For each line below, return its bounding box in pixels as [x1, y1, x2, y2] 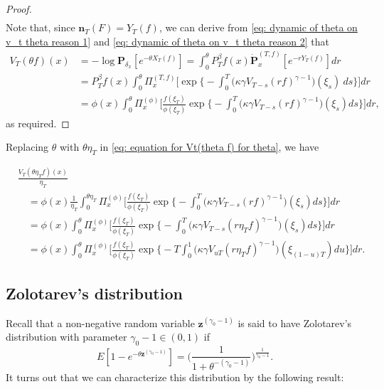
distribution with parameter [6, 329, 127, 344]
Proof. [6, 1, 32, 16]
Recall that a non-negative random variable [6, 315, 195, 330]
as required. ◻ [6, 115, 70, 130]
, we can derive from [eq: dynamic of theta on [159, 20, 358, 35]
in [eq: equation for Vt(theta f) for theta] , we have [100, 139, 319, 154]
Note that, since [6, 20, 75, 35]
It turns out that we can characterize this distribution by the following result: [6, 369, 344, 384]
